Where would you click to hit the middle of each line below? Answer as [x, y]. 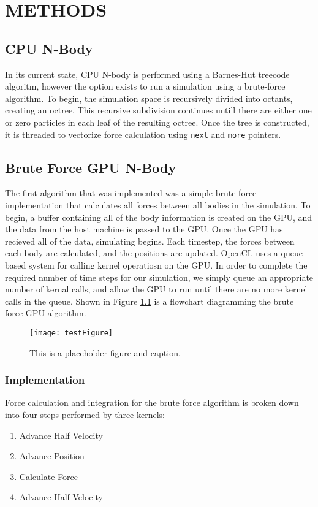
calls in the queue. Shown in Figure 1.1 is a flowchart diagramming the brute [150, 301]
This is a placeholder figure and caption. [105, 352]
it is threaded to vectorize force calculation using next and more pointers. [143, 134]
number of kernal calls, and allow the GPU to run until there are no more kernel [156, 289]
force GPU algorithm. [46, 313]
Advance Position [52, 456]
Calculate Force [48, 476]
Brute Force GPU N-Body [91, 167]
